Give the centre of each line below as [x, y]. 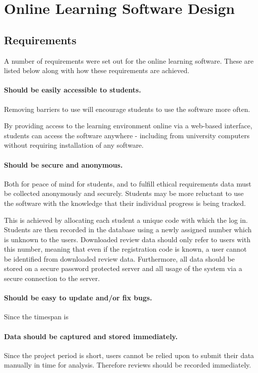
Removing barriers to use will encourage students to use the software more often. [127, 109]
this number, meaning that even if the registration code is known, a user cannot [126, 249]
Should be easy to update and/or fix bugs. [78, 298]
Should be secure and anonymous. [64, 164]
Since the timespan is [36, 317]
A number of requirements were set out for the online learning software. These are [129, 60]
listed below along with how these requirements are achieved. [97, 70]
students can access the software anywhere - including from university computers [127, 135]
